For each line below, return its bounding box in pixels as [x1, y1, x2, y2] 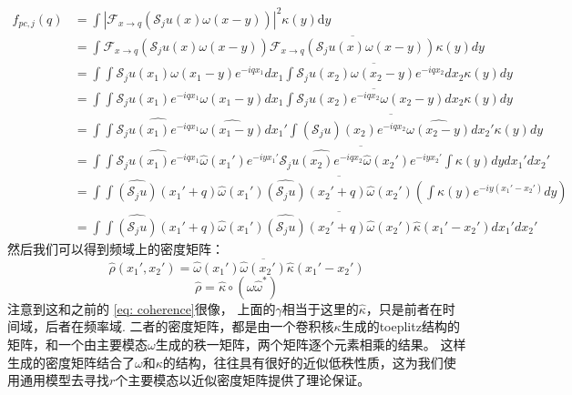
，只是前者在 [365, 299, 443, 318]
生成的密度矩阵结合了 [7, 352, 135, 371]
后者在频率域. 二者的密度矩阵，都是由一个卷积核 [45, 317, 334, 336]
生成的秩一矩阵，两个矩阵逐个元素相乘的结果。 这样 [155, 334, 466, 353]
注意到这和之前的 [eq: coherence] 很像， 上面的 [7, 299, 276, 318]
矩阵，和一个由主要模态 [7, 334, 148, 353]
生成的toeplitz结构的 [341, 317, 460, 336]
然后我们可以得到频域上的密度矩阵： [7, 238, 224, 258]
